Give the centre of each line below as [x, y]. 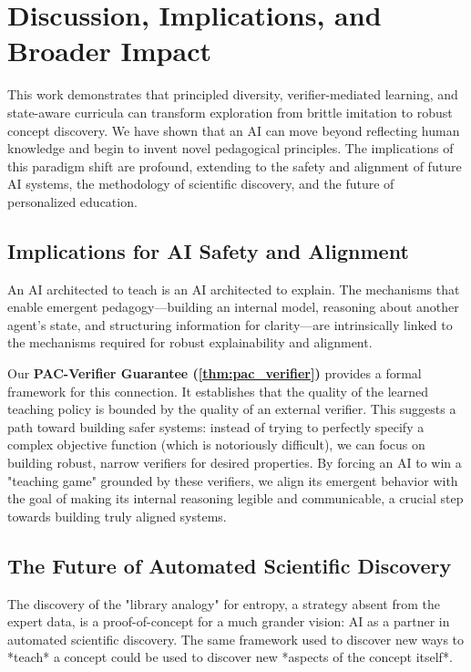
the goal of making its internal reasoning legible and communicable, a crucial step [235, 498]
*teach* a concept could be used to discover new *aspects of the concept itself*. [230, 657]
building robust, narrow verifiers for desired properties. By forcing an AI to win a [235, 463]
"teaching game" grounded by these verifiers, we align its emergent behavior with [233, 480]
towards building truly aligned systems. [117, 516]
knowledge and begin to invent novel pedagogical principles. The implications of [230, 148]
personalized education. [72, 201]
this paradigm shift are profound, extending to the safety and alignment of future [235, 165]
